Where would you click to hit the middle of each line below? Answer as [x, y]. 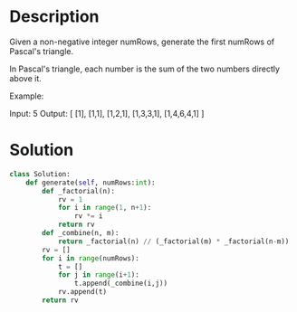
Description [54, 17]
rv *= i [88, 216]
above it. [26, 78]
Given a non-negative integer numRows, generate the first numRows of [142, 42]
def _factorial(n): [79, 191]
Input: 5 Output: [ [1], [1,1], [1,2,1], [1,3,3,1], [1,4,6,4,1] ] [107, 113]
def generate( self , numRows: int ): [91, 183]
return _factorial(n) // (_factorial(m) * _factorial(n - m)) [173, 241]
